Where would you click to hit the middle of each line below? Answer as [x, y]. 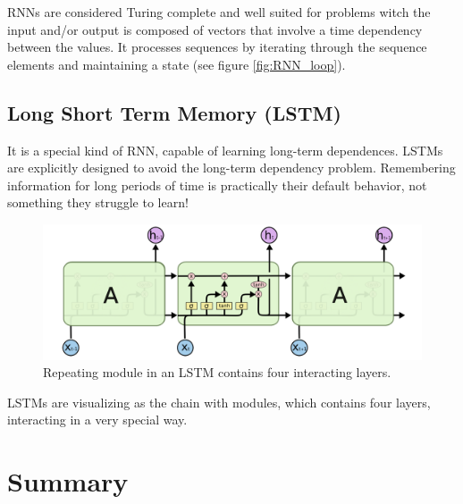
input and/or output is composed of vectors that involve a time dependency [215, 29]
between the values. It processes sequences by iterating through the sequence [217, 47]
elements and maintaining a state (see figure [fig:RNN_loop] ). [177, 64]
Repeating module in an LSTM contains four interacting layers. [217, 372]
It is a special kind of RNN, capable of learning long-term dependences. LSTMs [225, 150]
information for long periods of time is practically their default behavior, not [217, 185]
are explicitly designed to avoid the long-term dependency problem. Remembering [231, 168]
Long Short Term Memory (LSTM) [174, 112]
